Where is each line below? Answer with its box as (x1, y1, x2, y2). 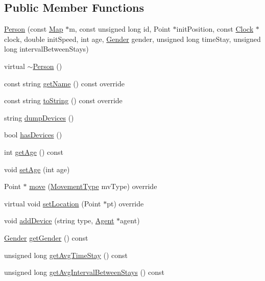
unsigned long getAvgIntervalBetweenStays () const (4, 267, 164, 277)
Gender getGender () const (4, 232, 88, 243)
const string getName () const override (4, 78, 125, 88)
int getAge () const (4, 146, 63, 157)
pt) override (107, 198, 144, 208)
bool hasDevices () (4, 129, 62, 140)
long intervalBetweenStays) (4, 43, 89, 54)
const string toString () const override (4, 95, 123, 106)
